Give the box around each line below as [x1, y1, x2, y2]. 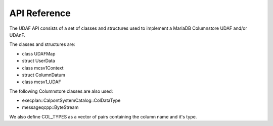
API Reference [9, 8, 71, 19]
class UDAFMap [22, 50, 56, 56]
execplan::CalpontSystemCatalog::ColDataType [22, 97, 121, 103]
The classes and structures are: [9, 41, 75, 47]
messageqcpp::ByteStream [22, 104, 79, 110]
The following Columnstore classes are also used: [9, 88, 113, 94]
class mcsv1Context [22, 65, 64, 71]
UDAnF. [9, 32, 25, 38]
